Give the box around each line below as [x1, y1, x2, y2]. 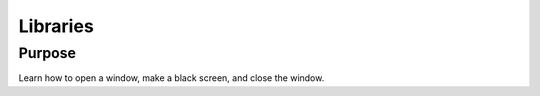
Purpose [18, 44, 77, 62]
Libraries [18, 15, 94, 37]
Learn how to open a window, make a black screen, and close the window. [18, 72, 325, 84]
